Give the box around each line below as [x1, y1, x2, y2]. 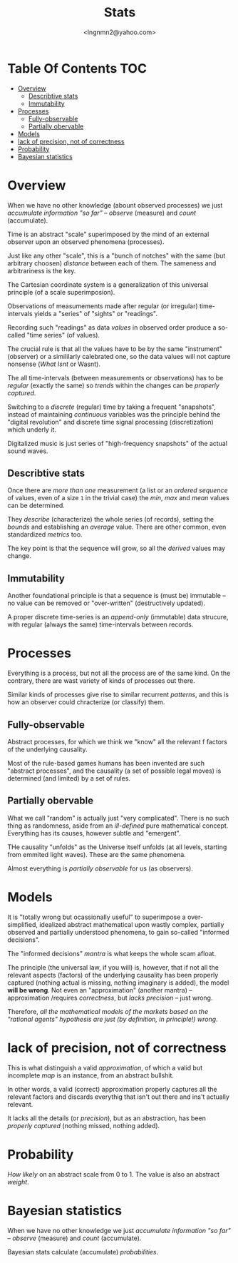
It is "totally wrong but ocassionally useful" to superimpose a [7, 913, 187, 921]
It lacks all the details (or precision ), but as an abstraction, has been [7, 1114, 207, 1122]
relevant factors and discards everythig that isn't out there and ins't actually [7, 1092, 230, 1101]
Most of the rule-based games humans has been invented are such [7, 759, 205, 767]
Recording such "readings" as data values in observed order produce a [7, 323, 217, 332]
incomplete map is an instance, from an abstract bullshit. [7, 1071, 175, 1080]
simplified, [7, 920, 38, 928]
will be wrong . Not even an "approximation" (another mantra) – [7, 985, 192, 994]
